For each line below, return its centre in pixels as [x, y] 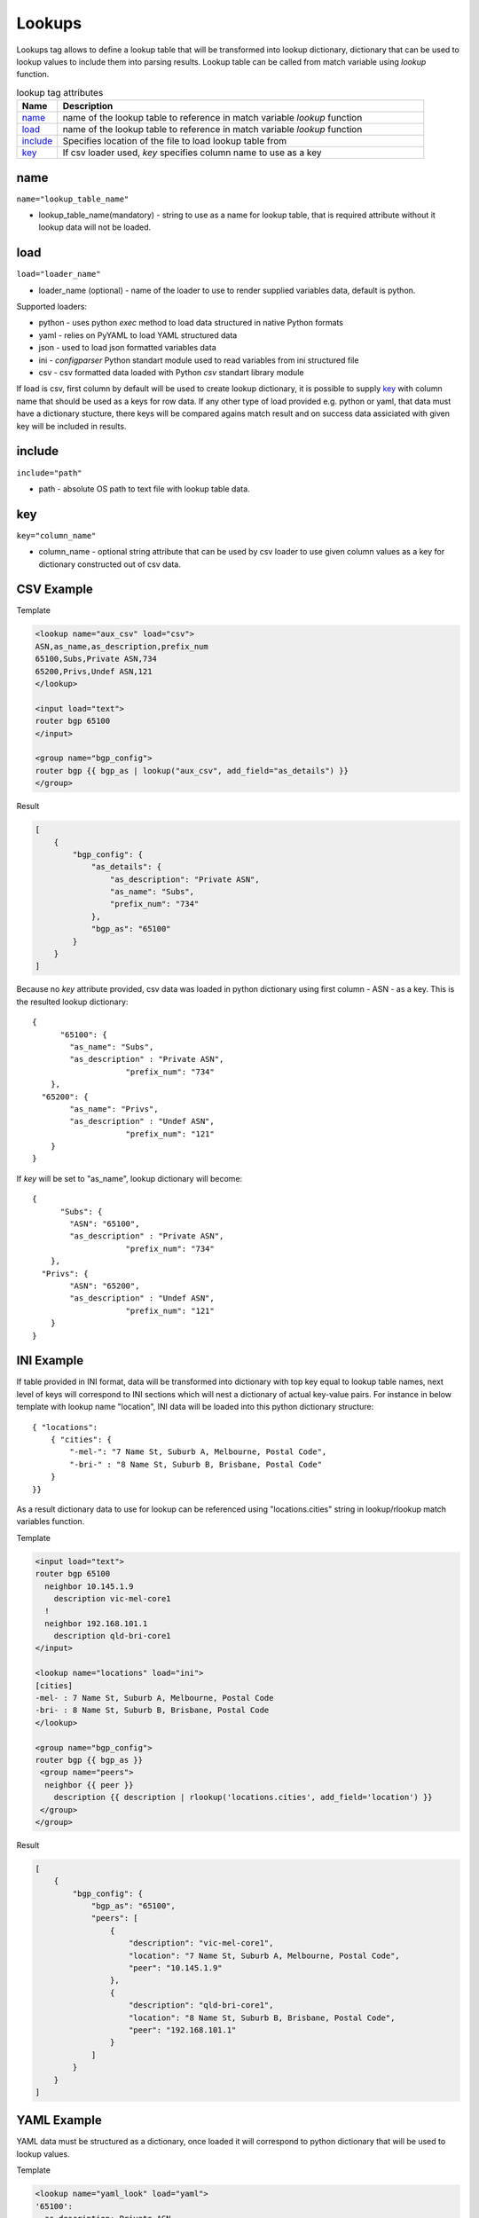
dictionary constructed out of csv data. [110, 564]
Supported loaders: [52, 307]
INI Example [50, 1361]
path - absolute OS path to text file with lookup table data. [144, 489]
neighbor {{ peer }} [89, 1785]
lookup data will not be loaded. [95, 227]
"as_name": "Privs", [114, 1109]
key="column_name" [56, 535]
